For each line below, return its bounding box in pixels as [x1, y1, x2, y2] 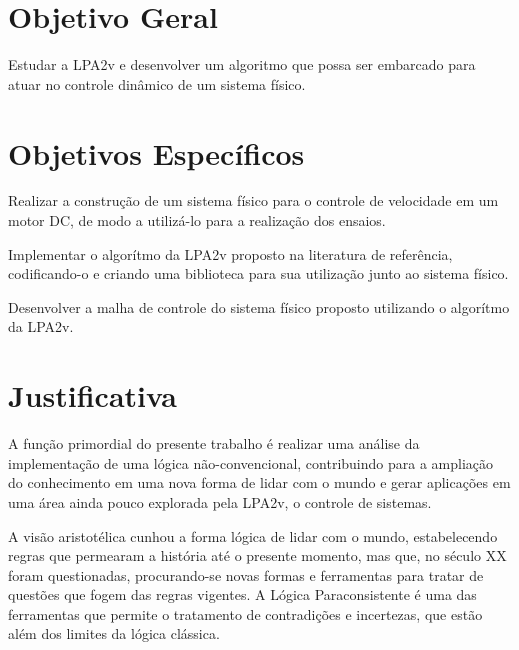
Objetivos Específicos [8, 132, 305, 173]
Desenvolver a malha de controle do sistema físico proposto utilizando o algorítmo [8, 296, 510, 317]
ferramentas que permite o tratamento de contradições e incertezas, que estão [8, 603, 483, 624]
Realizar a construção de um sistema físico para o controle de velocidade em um [8, 190, 499, 211]
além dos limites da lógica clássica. [8, 623, 220, 644]
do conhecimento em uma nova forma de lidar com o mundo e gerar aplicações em [8, 472, 511, 493]
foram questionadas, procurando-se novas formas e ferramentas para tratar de [8, 564, 484, 585]
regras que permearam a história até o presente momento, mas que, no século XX [8, 545, 507, 566]
